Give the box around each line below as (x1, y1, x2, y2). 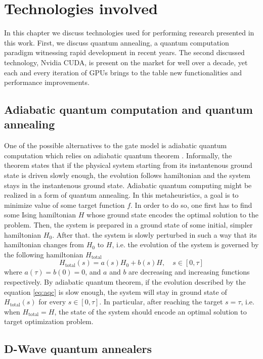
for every (38, 296, 66, 307)
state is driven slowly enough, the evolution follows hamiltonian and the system (4, 170, 251, 181)
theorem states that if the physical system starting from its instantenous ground (4, 160, 252, 170)
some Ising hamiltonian (4, 209, 76, 220)
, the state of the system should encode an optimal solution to (54, 306, 247, 317)
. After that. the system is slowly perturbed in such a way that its (52, 229, 257, 240)
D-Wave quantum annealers (4, 341, 152, 356)
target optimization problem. (4, 316, 94, 327)
